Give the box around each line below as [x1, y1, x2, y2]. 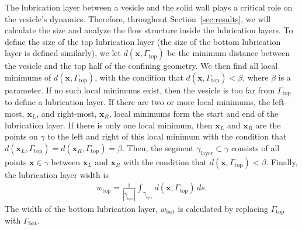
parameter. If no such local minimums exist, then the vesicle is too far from [5, 83, 275, 96]
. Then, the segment [122, 141, 194, 154]
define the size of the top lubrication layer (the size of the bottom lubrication [5, 35, 281, 47]
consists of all [231, 141, 280, 154]
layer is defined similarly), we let [5, 47, 121, 59]
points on [5, 130, 38, 142]
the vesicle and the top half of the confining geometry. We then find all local [5, 60, 278, 72]
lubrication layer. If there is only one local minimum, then [5, 119, 213, 131]
